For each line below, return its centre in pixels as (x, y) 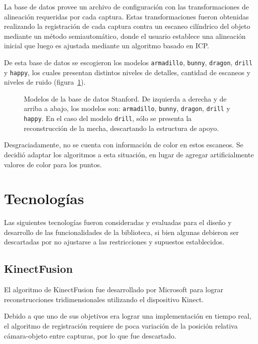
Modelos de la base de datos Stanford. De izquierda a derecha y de (125, 98)
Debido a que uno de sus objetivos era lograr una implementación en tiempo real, (128, 316)
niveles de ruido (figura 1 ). (45, 82)
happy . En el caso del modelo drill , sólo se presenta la (108, 118)
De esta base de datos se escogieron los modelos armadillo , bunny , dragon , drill (128, 62)
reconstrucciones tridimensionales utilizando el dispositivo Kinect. (104, 299)
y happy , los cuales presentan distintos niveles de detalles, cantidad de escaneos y (127, 72)
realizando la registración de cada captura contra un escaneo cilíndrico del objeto (127, 26)
